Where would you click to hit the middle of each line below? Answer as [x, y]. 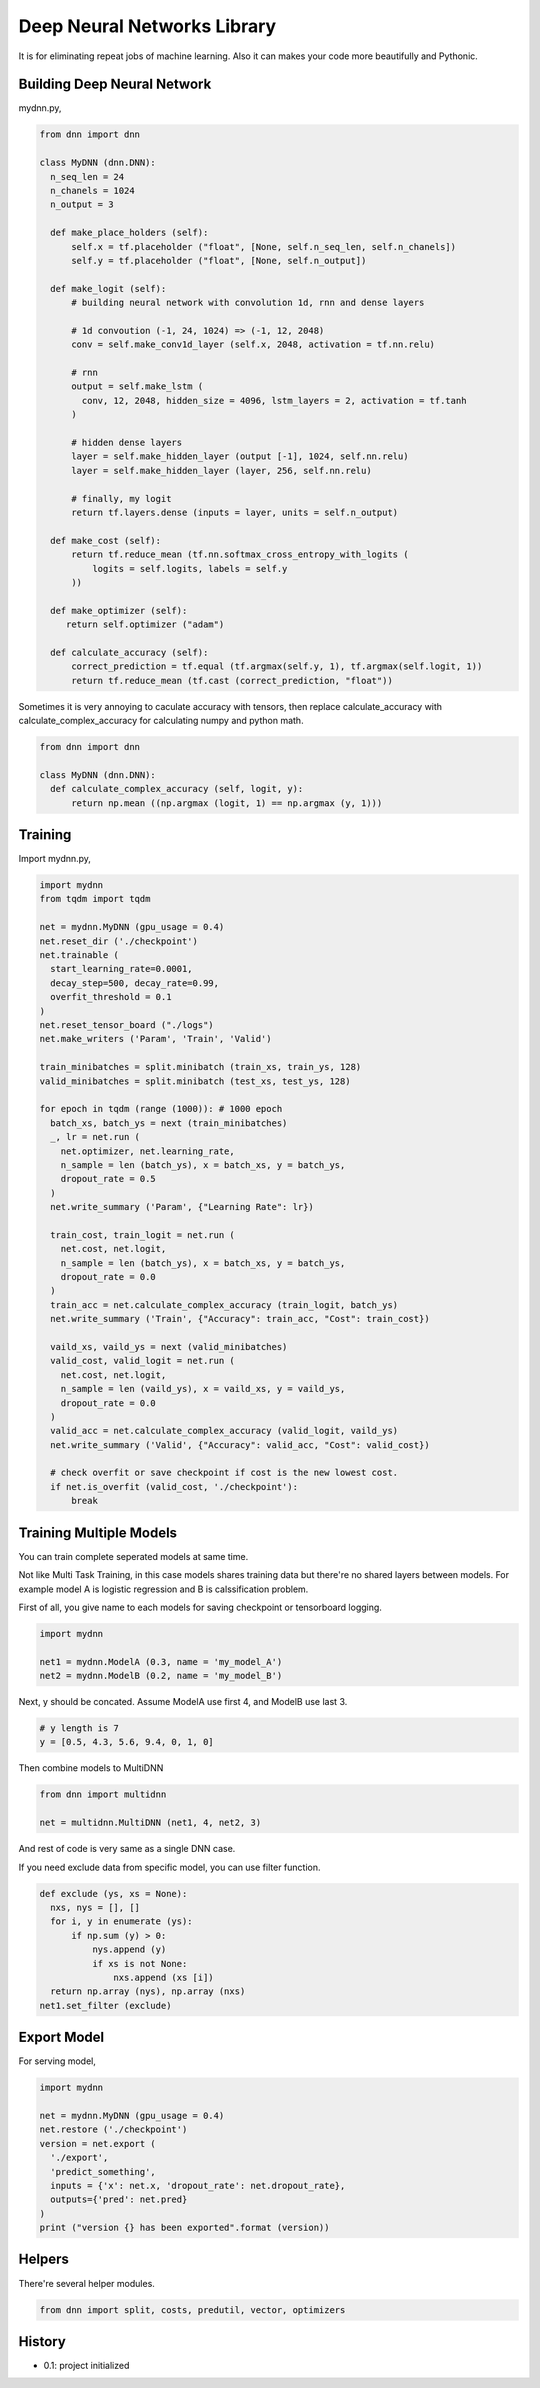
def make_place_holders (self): [129, 233]
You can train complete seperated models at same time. [133, 1556]
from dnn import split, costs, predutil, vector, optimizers [192, 2309]
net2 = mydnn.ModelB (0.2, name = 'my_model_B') [161, 1676]
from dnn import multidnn [103, 1794]
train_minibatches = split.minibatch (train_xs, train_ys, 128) [200, 1067]
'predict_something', [103, 2171]
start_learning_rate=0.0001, [122, 969]
